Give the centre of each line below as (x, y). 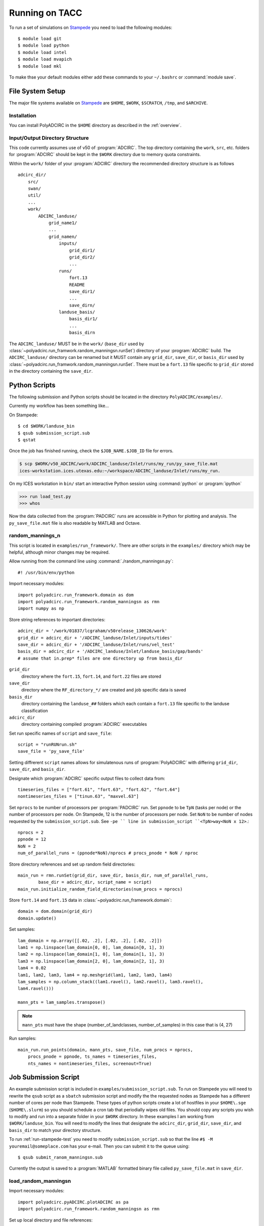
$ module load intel (42, 52)
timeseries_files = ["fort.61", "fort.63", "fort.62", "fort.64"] (99, 790)
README (77, 285)
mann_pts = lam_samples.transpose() (62, 1002)
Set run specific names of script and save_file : (60, 733)
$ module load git (40, 38)
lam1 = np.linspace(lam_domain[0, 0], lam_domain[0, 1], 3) (91, 947)
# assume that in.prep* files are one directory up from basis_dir (100, 658)
